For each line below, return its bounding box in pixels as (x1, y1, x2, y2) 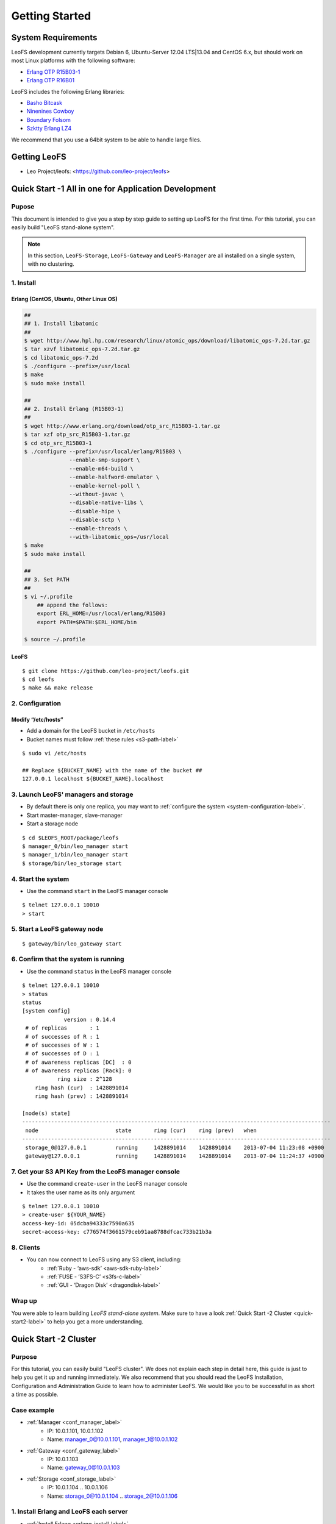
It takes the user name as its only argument (26, 1189, 135, 1196)
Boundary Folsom (26, 116, 71, 123)
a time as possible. (11, 1390, 59, 1398)
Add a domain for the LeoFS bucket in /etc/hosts (26, 727, 155, 735)
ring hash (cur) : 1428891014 (34, 1084, 129, 1091)
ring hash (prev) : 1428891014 (34, 1093, 129, 1100)
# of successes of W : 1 (25, 1041, 100, 1049)
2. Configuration (11, 699, 61, 708)
